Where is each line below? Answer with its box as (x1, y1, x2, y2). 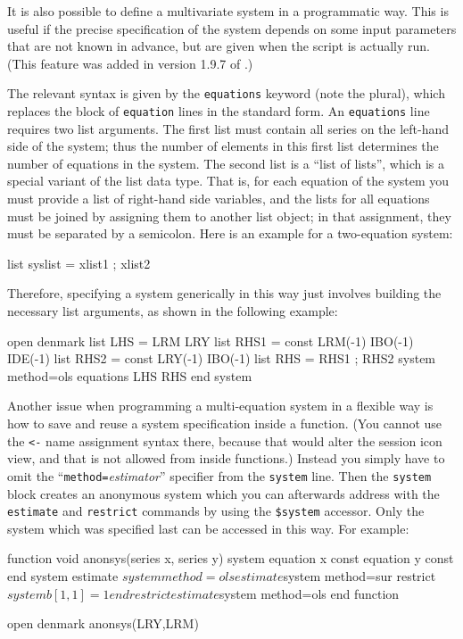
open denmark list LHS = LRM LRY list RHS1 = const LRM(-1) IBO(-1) (7, 331, 414, 350)
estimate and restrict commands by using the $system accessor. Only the (7, 502, 425, 520)
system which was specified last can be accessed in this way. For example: (7, 519, 409, 537)
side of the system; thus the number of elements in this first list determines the (7, 137, 439, 155)
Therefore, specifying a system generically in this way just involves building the (7, 284, 442, 303)
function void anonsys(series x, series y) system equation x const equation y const (7, 549, 454, 568)
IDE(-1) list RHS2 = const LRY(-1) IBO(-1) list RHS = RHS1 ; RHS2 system (7, 349, 436, 368)
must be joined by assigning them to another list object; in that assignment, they (7, 206, 451, 225)
